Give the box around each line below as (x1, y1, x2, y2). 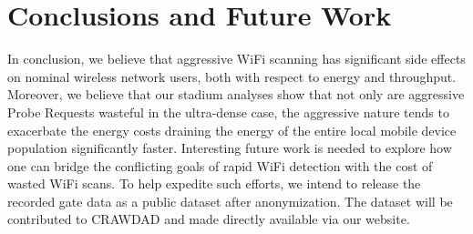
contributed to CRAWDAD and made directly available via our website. (7, 209, 410, 229)
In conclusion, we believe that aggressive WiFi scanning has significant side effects (7, 49, 466, 68)
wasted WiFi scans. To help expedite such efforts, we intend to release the (7, 174, 421, 193)
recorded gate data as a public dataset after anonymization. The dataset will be (7, 191, 453, 210)
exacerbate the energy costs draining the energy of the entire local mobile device (7, 120, 457, 139)
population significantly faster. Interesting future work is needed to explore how (7, 138, 452, 158)
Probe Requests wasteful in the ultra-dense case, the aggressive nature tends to (7, 102, 449, 121)
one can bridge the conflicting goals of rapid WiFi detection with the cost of (7, 156, 433, 175)
